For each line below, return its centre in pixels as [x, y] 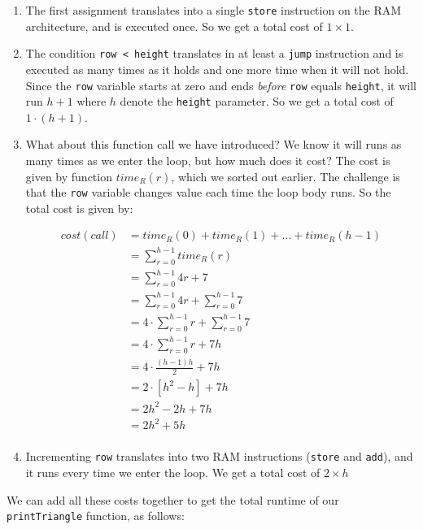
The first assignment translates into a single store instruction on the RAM [214, 10]
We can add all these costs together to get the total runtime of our [173, 499]
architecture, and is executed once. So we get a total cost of [174, 26]
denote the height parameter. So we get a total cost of [257, 101]
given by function [69, 176]
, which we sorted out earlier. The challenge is [286, 176]
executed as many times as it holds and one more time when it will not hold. [217, 69]
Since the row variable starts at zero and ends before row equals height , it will [221, 85]
